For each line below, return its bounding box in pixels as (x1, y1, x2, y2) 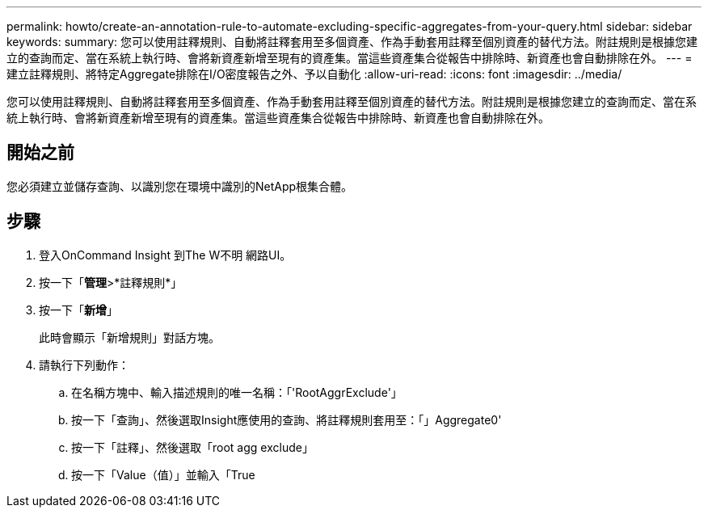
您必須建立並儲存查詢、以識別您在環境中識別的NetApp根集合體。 (6, 179, 353, 193)
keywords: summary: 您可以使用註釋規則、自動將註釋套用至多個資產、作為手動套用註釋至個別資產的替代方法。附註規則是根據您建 (6, 35, 698, 48)
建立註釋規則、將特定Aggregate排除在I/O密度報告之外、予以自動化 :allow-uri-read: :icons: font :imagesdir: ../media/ (6, 67, 622, 81)
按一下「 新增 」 (39, 302, 118, 317)
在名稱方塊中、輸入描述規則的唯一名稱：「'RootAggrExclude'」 (71, 385, 402, 399)
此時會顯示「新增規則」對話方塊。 (39, 330, 220, 344)
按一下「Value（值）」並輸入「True (71, 467, 255, 482)
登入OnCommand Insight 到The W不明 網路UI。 (39, 247, 292, 262)
